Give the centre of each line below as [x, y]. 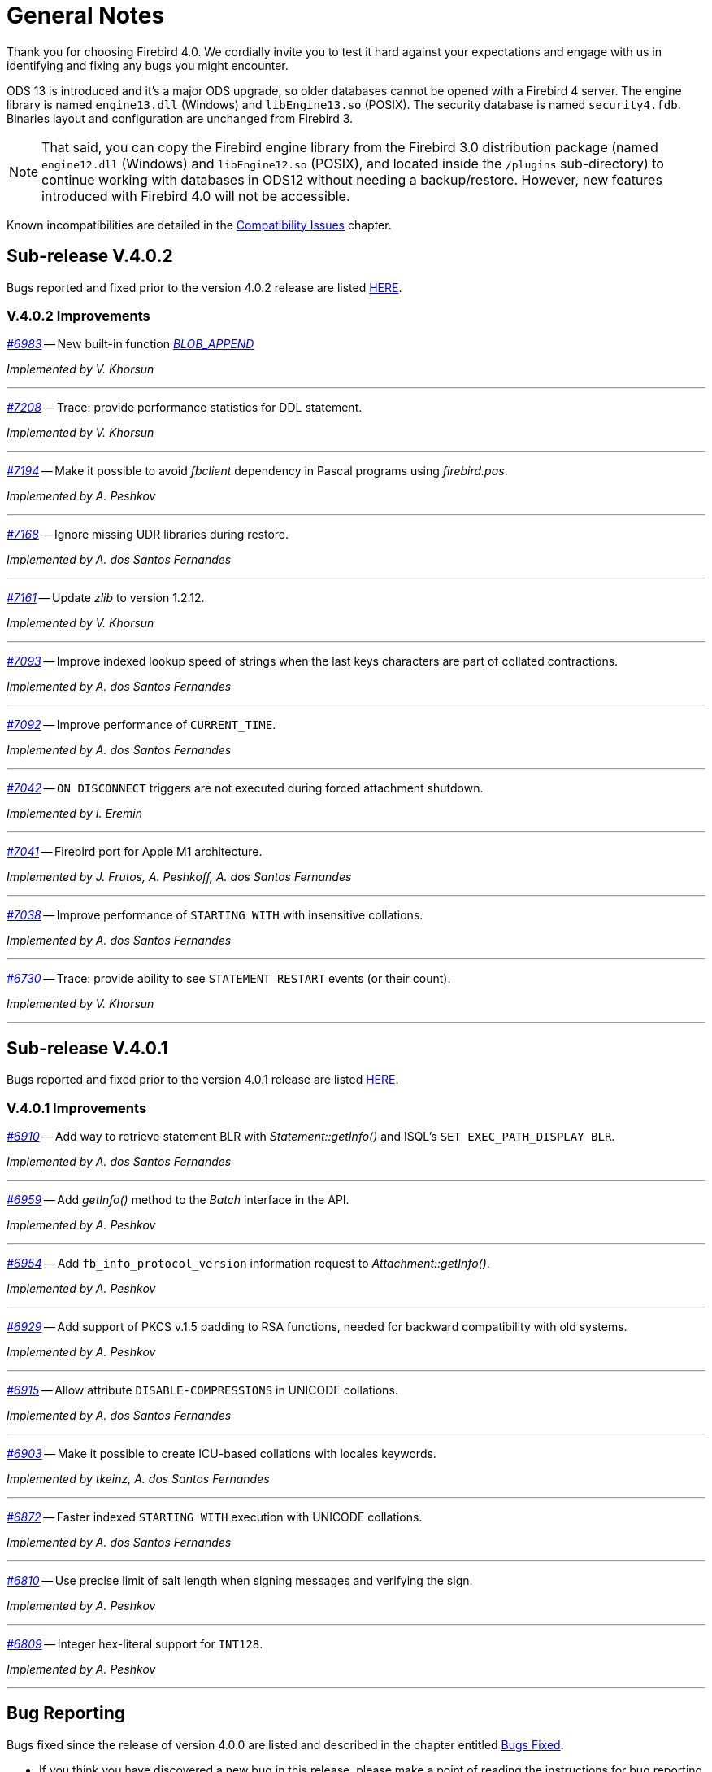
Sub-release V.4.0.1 [87, 1048]
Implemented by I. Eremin [74, 814]
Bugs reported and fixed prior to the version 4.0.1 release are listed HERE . [203, 1080]
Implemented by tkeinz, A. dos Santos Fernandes [138, 1478]
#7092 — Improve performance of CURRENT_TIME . [141, 725]
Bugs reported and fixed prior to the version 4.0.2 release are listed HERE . [204, 287]
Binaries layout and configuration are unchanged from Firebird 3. [180, 118]
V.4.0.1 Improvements [77, 1108]
